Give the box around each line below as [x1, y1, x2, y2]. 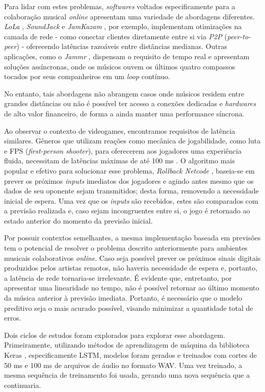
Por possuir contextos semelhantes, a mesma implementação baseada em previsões [4, 232, 261, 243]
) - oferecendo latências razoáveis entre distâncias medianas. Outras [16, 41, 227, 52]
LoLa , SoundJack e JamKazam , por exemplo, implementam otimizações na [4, 21, 242, 32]
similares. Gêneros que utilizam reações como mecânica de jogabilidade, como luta [4, 135, 261, 146]
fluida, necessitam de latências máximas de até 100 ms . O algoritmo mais [4, 155, 235, 166]
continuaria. [4, 379, 41, 390]
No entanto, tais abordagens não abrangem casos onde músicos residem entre [4, 88, 245, 99]
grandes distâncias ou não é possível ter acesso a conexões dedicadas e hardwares [4, 98, 256, 109]
